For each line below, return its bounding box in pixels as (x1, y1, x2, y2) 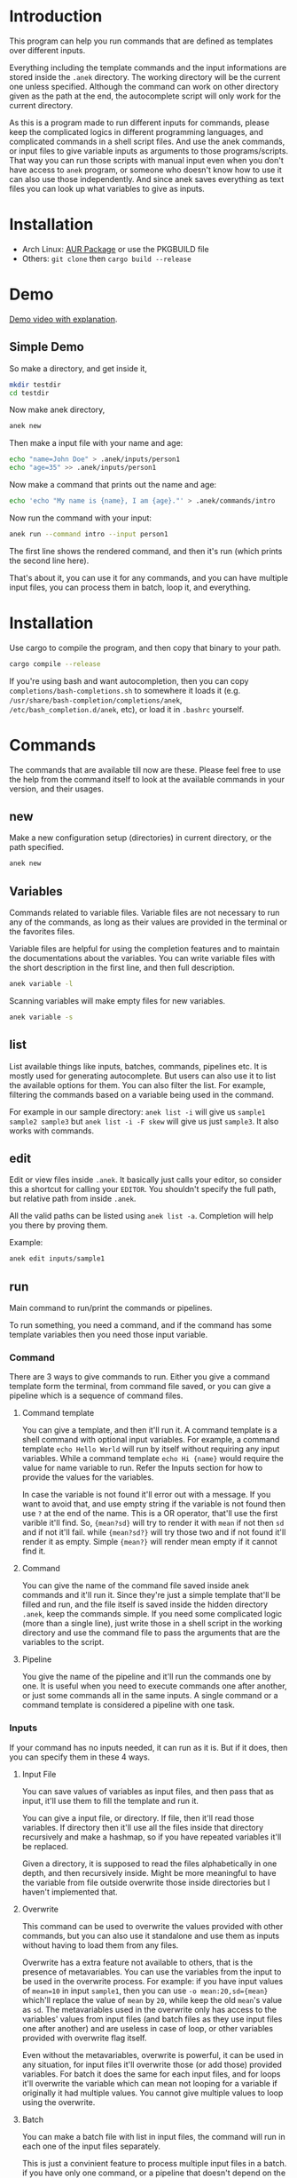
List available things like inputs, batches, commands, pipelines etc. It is (9, 1061, 268, 1071)
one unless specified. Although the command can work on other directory (9, 81, 279, 91)
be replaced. (21, 1840, 69, 1851)
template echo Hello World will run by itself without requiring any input (21, 1443, 280, 1454)
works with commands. (9, 1125, 95, 1136)
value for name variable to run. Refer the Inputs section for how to (21, 1463, 263, 1474)
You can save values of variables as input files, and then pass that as (21, 1785, 275, 1796)
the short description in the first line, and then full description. (9, 962, 235, 973)
